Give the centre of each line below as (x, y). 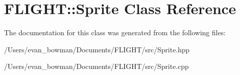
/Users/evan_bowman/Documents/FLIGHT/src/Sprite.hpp (97, 49)
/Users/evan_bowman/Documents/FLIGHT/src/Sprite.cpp (97, 66)
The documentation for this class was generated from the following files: (115, 32)
